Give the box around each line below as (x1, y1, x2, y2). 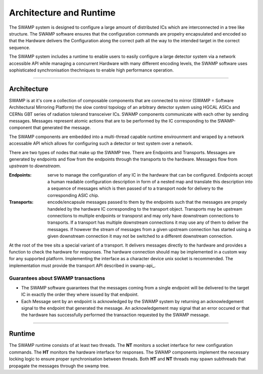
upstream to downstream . (9, 163, 61, 169)
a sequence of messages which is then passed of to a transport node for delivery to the (47, 185, 224, 192)
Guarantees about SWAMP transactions (9, 275, 105, 282)
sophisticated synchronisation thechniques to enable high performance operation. (9, 67, 174, 73)
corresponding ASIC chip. (47, 192, 99, 198)
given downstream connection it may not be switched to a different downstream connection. (47, 233, 233, 239)
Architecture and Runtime (9, 7, 116, 18)
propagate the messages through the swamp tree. (9, 363, 110, 369)
